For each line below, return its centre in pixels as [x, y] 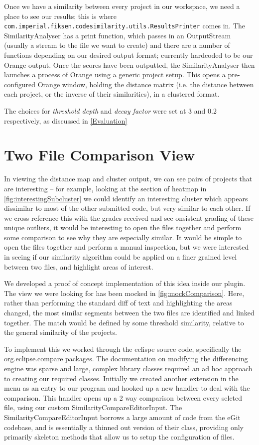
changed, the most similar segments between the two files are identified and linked [129, 313]
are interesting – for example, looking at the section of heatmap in [105, 188]
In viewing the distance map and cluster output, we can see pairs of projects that [128, 179]
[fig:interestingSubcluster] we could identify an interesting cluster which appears [126, 198]
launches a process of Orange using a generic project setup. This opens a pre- [122, 74]
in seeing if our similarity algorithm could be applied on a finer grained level [121, 257]
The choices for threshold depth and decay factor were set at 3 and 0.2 [110, 111]
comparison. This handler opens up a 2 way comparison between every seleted [123, 397]
